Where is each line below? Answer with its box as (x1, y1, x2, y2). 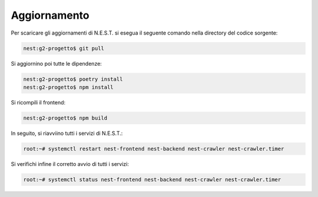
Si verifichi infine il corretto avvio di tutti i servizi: (11, 160, 129, 167)
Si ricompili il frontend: (11, 98, 66, 106)
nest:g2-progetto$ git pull (23, 45, 104, 52)
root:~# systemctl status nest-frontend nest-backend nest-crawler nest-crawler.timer (23, 176, 281, 183)
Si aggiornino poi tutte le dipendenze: (11, 60, 102, 67)
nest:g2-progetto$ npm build (23, 114, 108, 121)
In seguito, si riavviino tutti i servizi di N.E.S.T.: (11, 130, 123, 137)
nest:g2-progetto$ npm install (23, 84, 114, 90)
